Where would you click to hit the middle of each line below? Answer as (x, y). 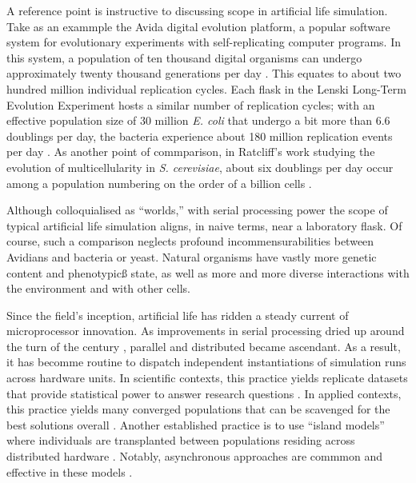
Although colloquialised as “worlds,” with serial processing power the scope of (197, 210)
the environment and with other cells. (98, 288)
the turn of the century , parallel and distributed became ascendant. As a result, (204, 346)
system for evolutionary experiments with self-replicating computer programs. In (204, 42)
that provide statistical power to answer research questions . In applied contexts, (204, 393)
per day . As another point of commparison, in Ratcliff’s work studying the (191, 152)
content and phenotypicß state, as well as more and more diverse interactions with (208, 272)
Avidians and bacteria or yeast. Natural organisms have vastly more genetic (192, 256)
